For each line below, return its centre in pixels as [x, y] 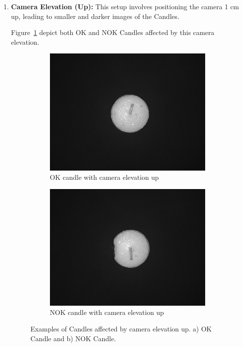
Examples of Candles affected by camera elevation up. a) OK [121, 329]
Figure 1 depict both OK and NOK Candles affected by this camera [113, 32]
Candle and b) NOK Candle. [73, 338]
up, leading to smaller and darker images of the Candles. [95, 16]
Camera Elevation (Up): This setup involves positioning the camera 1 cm [125, 6]
